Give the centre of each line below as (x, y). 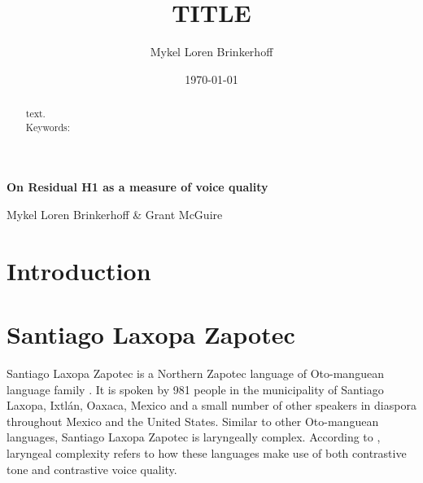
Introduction (79, 270)
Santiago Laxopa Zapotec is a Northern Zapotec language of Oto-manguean (195, 373)
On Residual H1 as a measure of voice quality (137, 187)
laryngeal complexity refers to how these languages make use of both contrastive (207, 453)
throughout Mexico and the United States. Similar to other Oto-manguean (193, 421)
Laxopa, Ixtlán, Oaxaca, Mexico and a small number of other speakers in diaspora (211, 405)
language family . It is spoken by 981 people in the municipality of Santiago (195, 389)
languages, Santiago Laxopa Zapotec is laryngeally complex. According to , (194, 437)
